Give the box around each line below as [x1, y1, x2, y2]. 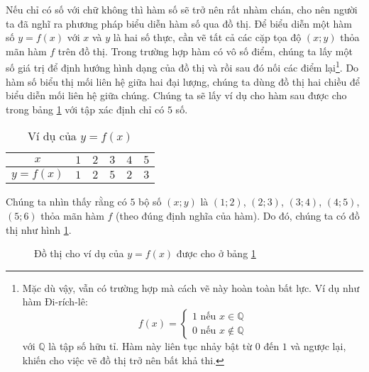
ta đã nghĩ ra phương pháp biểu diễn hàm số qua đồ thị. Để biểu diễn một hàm [6, 16, 353, 30]
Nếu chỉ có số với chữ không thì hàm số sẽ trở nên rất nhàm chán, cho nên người [6, 2, 358, 16]
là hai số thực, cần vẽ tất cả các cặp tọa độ [113, 30, 302, 45]
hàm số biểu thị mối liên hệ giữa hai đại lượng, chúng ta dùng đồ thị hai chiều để [6, 74, 360, 89]
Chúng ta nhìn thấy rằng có [6, 194, 127, 209]
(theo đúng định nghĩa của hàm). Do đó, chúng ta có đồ [116, 208, 360, 222]
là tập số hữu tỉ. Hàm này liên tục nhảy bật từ [48, 338, 253, 353]
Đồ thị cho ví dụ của [34, 246, 124, 261]
